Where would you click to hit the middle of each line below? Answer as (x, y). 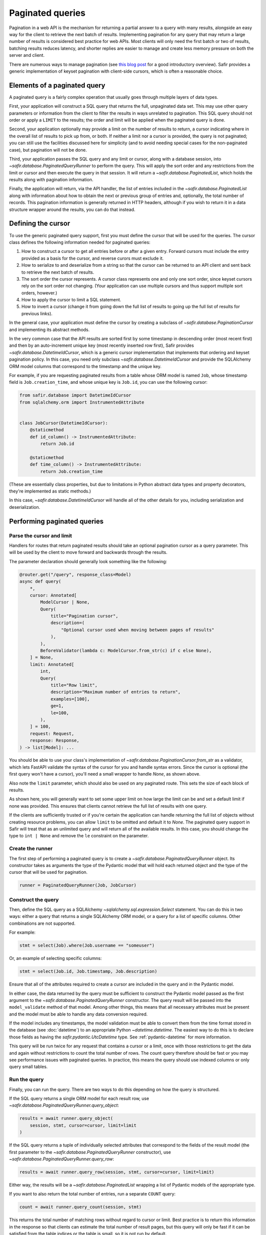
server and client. (27, 55)
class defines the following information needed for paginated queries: (80, 242)
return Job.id (57, 444)
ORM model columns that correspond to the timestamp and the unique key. (85, 366)
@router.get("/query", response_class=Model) (75, 575)
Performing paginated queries (56, 521)
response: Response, (55, 741)
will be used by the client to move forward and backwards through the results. (88, 552)
